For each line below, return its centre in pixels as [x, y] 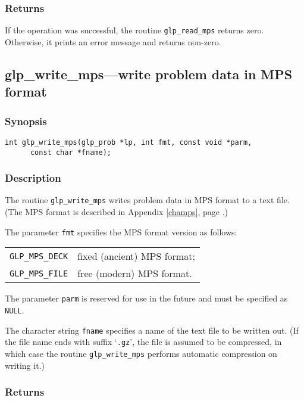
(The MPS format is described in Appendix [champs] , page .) [117, 212]
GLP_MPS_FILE [39, 273]
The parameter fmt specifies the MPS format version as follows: [121, 231]
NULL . [15, 310]
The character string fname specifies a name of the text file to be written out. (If [152, 330]
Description [33, 178]
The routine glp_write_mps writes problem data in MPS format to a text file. [147, 200]
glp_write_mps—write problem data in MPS [149, 74]
